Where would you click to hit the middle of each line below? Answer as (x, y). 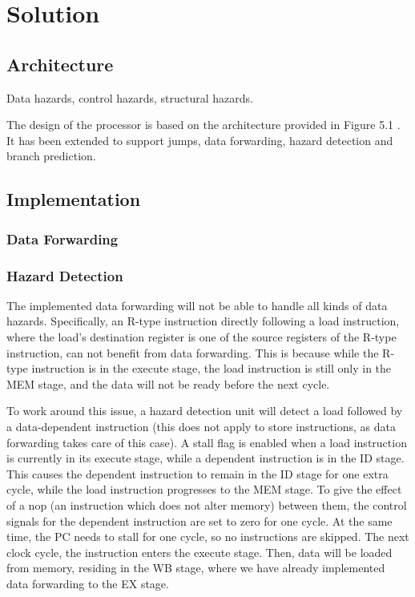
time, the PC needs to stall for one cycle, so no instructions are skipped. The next (208, 536)
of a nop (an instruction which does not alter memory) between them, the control (207, 504)
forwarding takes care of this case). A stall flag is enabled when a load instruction (207, 442)
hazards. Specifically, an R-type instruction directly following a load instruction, (203, 321)
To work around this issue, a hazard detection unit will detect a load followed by (205, 411)
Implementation (74, 199)
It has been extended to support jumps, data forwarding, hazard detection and (200, 140)
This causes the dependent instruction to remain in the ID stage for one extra (197, 473)
